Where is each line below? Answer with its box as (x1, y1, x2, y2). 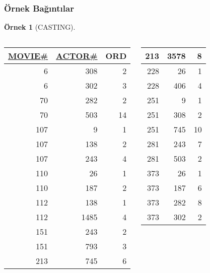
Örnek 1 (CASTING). (4, 22, 76, 32)
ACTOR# (56, 49, 98, 61)
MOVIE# (8, 49, 48, 61)
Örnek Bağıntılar (4, 2, 74, 14)
